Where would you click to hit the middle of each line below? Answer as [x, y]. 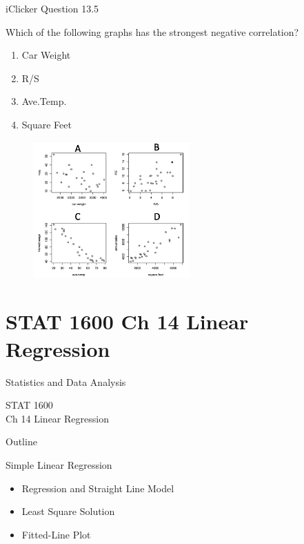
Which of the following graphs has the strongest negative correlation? [152, 31]
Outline [21, 441]
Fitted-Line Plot [56, 534]
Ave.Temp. [44, 101]
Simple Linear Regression [59, 464]
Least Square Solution [68, 511]
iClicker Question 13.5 [52, 8]
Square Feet [47, 124]
